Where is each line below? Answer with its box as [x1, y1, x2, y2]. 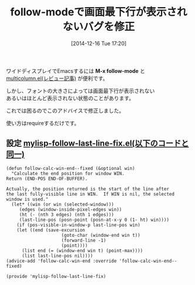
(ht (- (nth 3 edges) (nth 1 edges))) [19, 212, 115, 217]
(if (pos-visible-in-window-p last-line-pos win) [16, 222, 141, 228]
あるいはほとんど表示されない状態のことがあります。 [6, 95, 135, 102]
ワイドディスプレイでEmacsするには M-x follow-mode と [6, 67, 146, 74]
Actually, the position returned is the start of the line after [6, 186, 169, 192]
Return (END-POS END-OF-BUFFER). [6, 176, 88, 182]
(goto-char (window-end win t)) [61, 232, 141, 238]
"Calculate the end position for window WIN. [11, 170, 125, 176]
